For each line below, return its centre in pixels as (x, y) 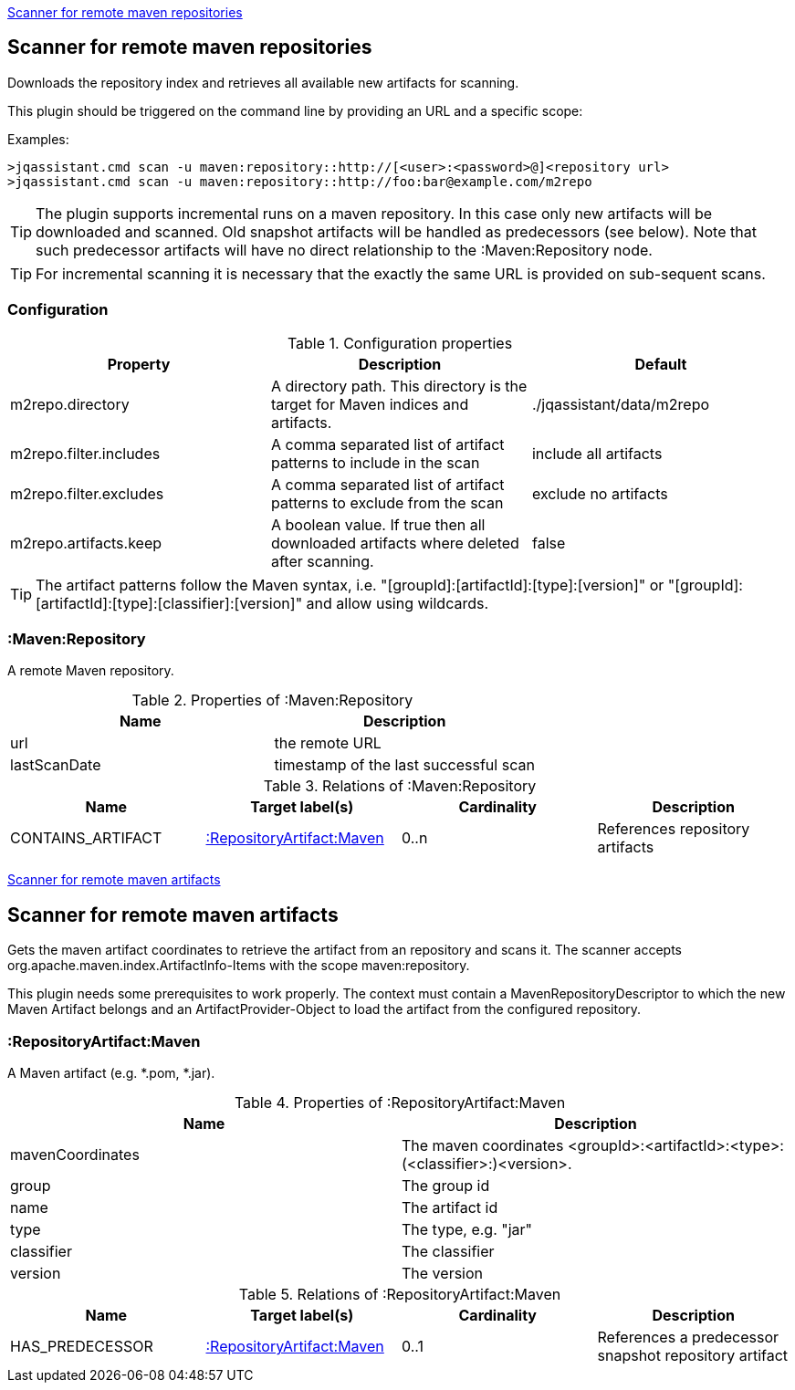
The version (443, 1273)
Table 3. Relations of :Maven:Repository (400, 786)
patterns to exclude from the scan (387, 502)
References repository (674, 829)
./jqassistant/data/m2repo (621, 404)
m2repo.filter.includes (85, 453)
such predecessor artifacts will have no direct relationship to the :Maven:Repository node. (344, 250)
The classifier (448, 1251)
